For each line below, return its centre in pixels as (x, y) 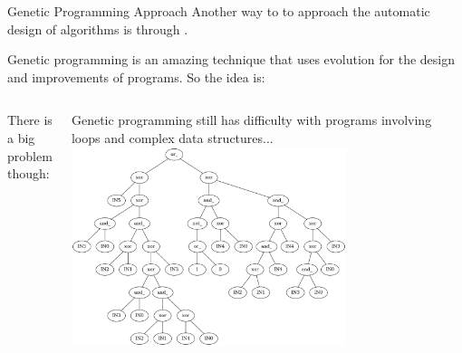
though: (29, 173)
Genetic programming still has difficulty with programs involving (251, 120)
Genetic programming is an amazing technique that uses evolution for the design (231, 59)
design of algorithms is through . (98, 29)
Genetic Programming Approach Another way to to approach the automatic (219, 11)
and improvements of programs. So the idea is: (136, 76)
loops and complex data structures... (172, 137)
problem (30, 155)
